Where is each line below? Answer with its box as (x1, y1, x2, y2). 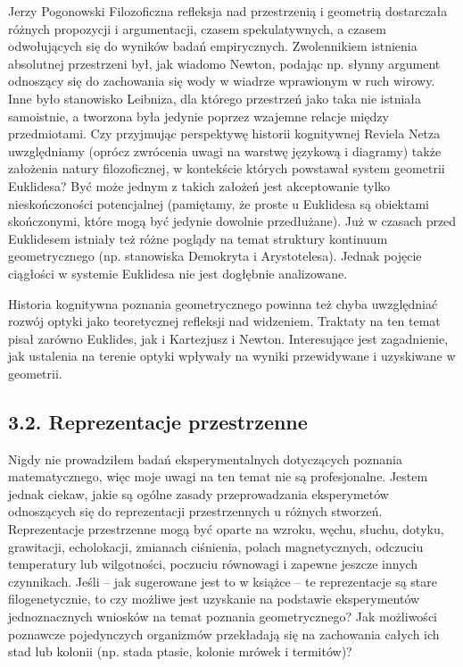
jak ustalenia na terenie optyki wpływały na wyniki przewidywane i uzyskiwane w (8, 346, 456, 365)
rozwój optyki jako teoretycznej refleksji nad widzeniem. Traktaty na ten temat (8, 312, 441, 330)
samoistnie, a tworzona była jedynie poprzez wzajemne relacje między (8, 106, 389, 125)
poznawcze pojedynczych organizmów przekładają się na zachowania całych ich (8, 624, 440, 643)
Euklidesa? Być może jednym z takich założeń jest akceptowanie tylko (8, 176, 391, 195)
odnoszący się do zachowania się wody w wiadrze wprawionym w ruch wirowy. (8, 71, 435, 90)
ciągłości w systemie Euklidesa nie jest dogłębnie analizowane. (8, 263, 348, 282)
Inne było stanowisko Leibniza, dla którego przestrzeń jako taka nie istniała (8, 88, 422, 107)
